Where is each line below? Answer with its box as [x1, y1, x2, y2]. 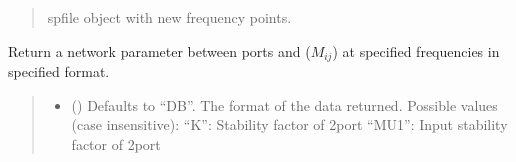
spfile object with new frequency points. [47, 7, 292, 27]
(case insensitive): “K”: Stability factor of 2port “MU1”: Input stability [71, 114, 508, 135]
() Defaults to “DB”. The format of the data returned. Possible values [71, 94, 498, 115]
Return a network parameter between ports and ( [8, 40, 311, 61]
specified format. [8, 61, 110, 82]
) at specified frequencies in [332, 40, 500, 61]
